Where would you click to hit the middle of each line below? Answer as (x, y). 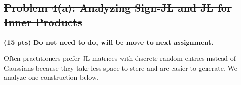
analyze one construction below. (51, 77)
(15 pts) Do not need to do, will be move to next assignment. (109, 42)
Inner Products (43, 21)
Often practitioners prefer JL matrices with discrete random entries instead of (120, 58)
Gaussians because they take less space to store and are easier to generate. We (120, 67)
